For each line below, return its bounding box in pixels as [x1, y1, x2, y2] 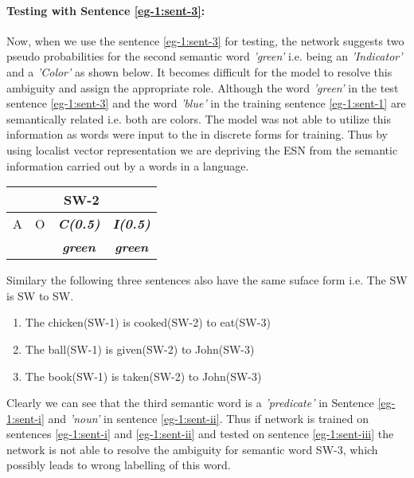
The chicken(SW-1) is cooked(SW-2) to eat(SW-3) [25, 314, 271, 331]
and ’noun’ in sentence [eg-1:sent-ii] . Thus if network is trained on [48, 409, 369, 426]
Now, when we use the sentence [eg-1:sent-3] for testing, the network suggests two [6, 32, 404, 49]
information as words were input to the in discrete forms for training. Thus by [6, 126, 389, 143]
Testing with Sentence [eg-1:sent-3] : [6, 2, 205, 18]
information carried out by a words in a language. [6, 157, 249, 174]
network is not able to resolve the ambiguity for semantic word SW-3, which [6, 441, 378, 457]
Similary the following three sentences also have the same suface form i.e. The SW [6, 272, 408, 288]
